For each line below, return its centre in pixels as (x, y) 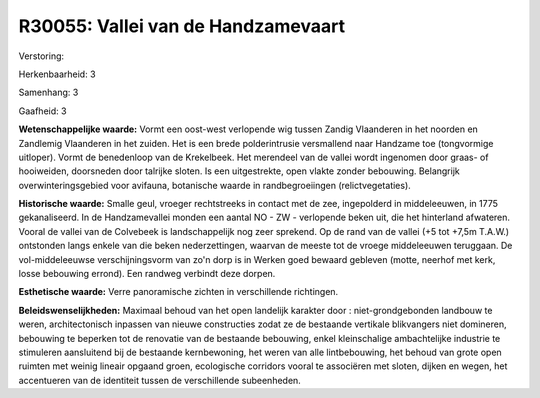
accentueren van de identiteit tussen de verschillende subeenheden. (160, 380)
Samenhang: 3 (48, 92)
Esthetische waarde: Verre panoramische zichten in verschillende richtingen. (178, 292)
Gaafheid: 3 (42, 111)
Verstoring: (41, 56)
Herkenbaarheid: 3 (57, 74)
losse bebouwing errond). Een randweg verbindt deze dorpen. (147, 274)
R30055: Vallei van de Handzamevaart (181, 26)
